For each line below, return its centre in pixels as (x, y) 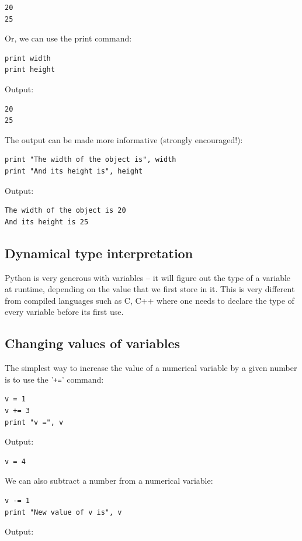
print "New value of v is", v (63, 512)
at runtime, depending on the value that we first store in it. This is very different (150, 289)
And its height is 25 (47, 222)
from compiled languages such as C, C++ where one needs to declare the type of (150, 300)
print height (30, 70)
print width (28, 58)
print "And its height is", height (74, 171)
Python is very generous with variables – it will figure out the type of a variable (148, 277)
